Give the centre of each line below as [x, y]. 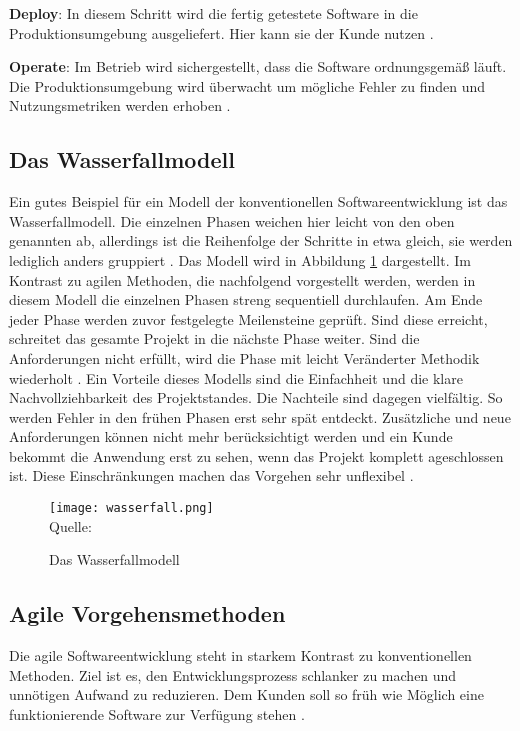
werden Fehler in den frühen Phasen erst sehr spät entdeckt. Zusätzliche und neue [260, 416]
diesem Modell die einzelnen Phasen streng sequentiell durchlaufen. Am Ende [246, 299]
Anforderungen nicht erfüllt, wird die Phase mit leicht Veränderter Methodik [244, 357]
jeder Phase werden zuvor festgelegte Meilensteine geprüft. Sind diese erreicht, [248, 318]
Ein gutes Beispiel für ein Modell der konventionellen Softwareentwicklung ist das [258, 201]
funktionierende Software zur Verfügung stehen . [157, 713]
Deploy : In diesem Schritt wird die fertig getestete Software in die [213, 13]
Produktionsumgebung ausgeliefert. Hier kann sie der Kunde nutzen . [221, 32]
